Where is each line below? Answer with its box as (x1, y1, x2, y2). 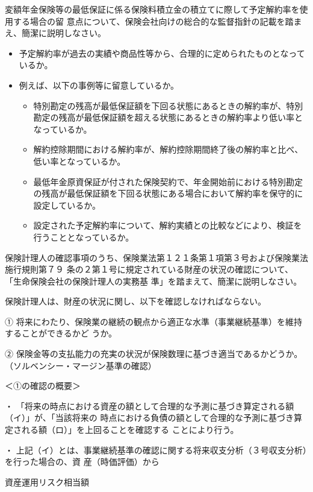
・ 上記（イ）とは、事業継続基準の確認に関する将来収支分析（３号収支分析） (5, 443, 307, 456)
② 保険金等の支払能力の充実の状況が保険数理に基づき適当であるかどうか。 (5, 347, 303, 360)
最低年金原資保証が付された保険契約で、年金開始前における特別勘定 (33, 175, 303, 188)
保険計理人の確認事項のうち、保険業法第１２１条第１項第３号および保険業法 (5, 251, 308, 263)
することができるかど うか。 (5, 327, 117, 339)
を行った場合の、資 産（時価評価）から (5, 455, 160, 468)
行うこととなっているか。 (33, 230, 134, 243)
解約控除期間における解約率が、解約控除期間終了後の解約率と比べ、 (33, 143, 303, 156)
